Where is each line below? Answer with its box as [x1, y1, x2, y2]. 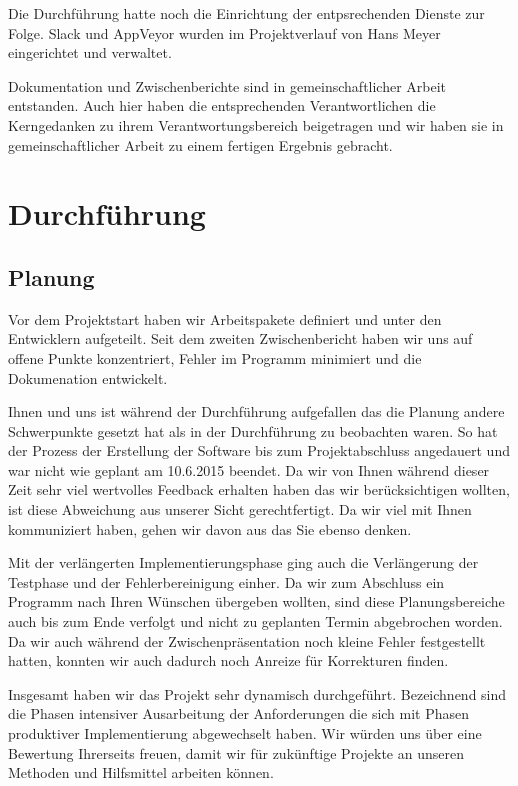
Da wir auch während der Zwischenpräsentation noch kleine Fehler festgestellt [8, 630, 486, 651]
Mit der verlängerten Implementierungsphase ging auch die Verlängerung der [8, 552, 479, 573]
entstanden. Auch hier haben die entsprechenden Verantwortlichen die [8, 95, 436, 116]
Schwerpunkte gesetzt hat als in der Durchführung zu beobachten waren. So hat [8, 420, 498, 441]
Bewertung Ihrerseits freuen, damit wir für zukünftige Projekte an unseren [8, 742, 464, 763]
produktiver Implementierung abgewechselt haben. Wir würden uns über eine [8, 723, 482, 744]
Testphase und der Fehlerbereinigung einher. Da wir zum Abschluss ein [8, 571, 445, 592]
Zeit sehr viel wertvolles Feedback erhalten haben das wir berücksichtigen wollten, [8, 479, 510, 500]
